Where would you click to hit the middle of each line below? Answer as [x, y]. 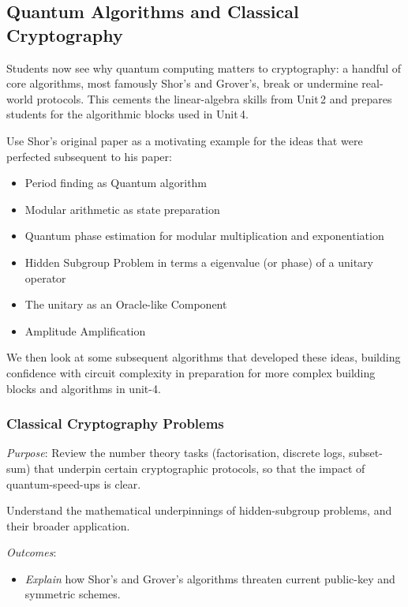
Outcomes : [32, 552]
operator [45, 277]
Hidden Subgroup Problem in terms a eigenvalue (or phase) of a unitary [199, 262]
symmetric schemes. [73, 594]
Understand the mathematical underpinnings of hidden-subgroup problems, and [199, 510]
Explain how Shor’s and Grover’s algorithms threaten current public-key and [210, 578]
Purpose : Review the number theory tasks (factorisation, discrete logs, [176, 453]
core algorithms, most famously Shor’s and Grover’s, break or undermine [182, 83]
